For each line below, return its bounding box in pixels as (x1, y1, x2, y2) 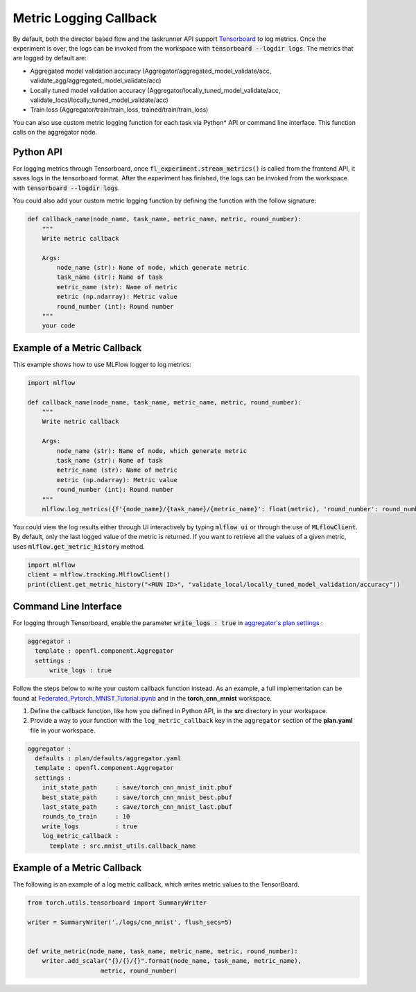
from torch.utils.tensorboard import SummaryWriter (27, 899, 207, 907)
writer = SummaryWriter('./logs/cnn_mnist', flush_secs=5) (27, 918, 232, 926)
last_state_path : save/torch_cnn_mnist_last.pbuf (42, 803, 232, 811)
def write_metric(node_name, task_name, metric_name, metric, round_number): (27, 948, 298, 955)
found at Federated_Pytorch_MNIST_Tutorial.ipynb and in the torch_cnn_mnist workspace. (12, 694, 272, 702)
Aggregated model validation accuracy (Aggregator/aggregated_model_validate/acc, (30, 67, 272, 75)
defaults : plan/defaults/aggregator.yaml (35, 755, 182, 762)
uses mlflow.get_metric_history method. (12, 542, 146, 551)
